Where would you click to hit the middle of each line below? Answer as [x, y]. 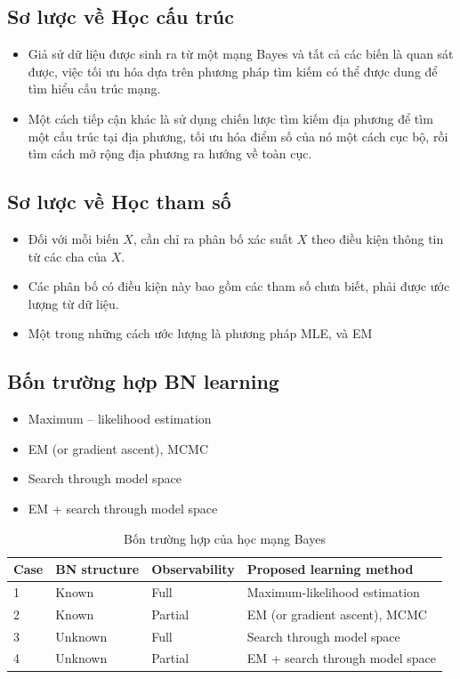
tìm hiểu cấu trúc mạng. [94, 89]
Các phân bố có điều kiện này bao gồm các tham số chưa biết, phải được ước [239, 286]
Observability [193, 569]
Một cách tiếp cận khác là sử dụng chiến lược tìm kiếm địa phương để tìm [230, 118]
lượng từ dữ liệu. [73, 303]
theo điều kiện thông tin [378, 238]
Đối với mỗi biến [73, 238]
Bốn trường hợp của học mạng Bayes [225, 538]
